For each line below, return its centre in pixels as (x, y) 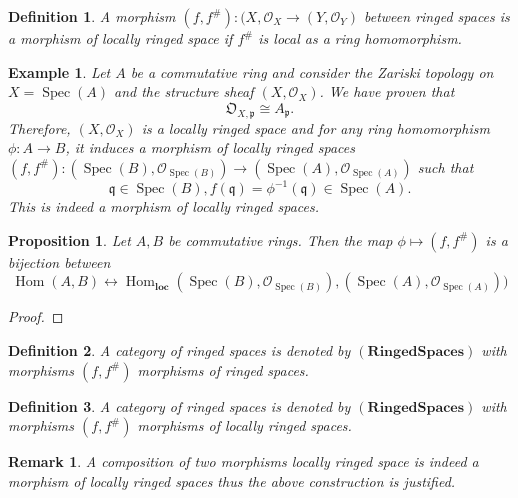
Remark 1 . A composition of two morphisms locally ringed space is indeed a (243, 461)
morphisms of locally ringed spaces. (244, 425)
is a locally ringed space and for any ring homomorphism (315, 127)
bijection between (59, 261)
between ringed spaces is (437, 16)
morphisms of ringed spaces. (223, 369)
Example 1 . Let (59, 71)
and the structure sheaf (183, 91)
